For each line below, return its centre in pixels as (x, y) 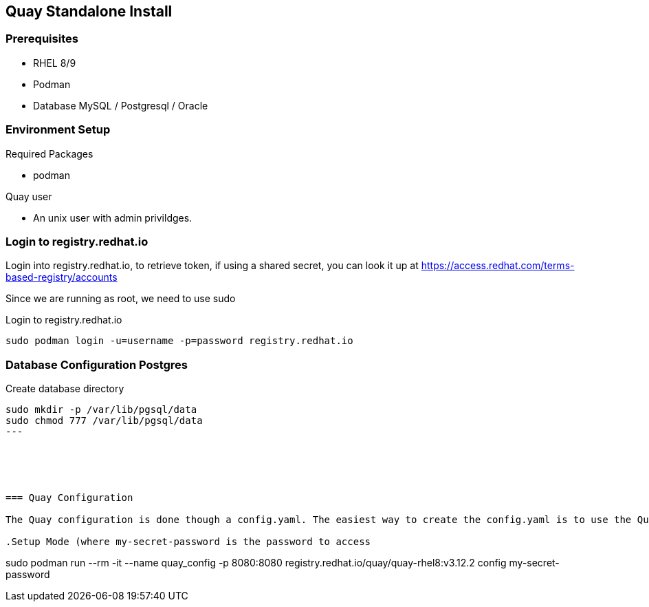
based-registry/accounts (62, 277)
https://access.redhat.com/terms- (498, 266)
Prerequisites (42, 39)
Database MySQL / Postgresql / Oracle (121, 105)
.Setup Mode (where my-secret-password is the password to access (188, 542)
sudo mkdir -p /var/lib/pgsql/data (101, 410)
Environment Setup (58, 130)
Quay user (29, 196)
